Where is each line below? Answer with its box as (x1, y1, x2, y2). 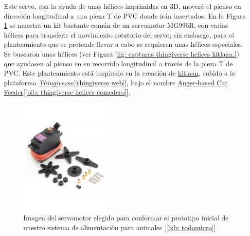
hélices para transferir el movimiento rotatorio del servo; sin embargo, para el (4, 29, 234, 39)
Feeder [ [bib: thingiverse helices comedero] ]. (4, 87, 131, 97)
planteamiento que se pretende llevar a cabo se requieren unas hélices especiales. (4, 39, 243, 49)
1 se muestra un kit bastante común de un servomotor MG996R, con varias (4, 20, 228, 30)
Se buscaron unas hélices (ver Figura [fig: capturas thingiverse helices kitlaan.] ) (4, 48, 239, 59)
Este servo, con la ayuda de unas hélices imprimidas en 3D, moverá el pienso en (4, 1, 241, 11)
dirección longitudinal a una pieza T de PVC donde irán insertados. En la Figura (4, 10, 246, 20)
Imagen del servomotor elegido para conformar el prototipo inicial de (23, 213, 229, 223)
